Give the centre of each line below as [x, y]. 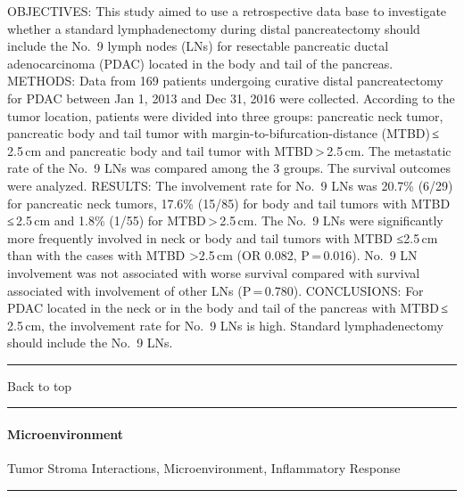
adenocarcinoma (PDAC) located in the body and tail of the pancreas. [200, 63]
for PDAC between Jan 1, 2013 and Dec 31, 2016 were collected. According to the [231, 98]
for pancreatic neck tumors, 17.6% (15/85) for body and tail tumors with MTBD [229, 203]
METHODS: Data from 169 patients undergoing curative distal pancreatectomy [225, 81]
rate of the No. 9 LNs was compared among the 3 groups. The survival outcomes [229, 168]
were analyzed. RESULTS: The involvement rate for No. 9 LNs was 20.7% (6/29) [230, 185]
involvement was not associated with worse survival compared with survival [214, 272]
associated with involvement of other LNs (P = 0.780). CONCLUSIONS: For [215, 290]
